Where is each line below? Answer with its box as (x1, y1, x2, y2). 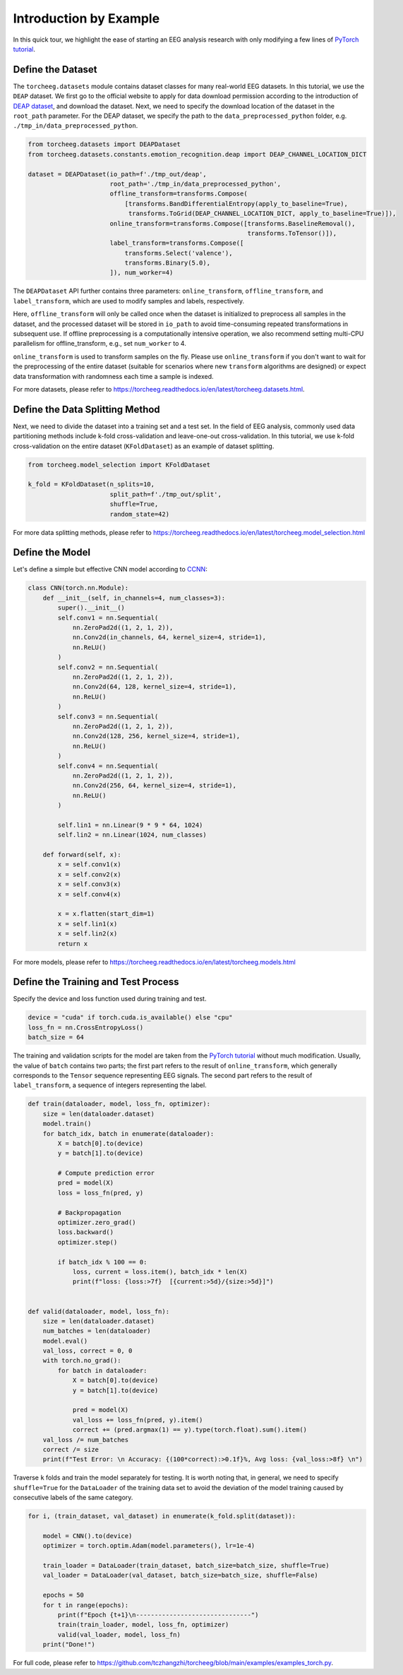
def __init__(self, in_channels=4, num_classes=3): (42, 593, 226, 602)
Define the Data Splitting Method (13, 403, 160, 416)
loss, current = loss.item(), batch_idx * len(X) (72, 1267, 248, 1276)
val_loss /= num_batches (42, 1436, 129, 1444)
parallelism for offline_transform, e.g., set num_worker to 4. (13, 339, 186, 348)
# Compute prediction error (57, 1169, 155, 1178)
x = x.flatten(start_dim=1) (57, 910, 155, 918)
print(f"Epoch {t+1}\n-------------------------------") (57, 1611, 259, 1619)
